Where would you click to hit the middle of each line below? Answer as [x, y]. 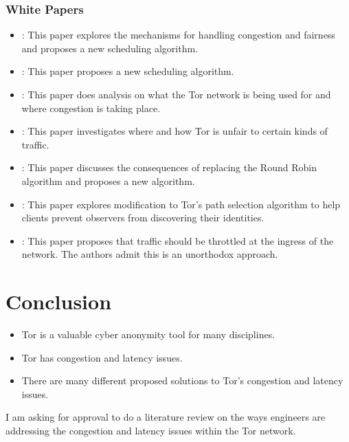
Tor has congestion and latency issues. [102, 357]
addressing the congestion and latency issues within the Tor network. [151, 431]
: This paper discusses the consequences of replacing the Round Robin [169, 167]
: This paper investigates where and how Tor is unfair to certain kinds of [174, 131]
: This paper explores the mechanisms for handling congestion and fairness [178, 35]
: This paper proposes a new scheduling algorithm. [128, 71]
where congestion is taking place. [91, 108]
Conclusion [59, 301]
